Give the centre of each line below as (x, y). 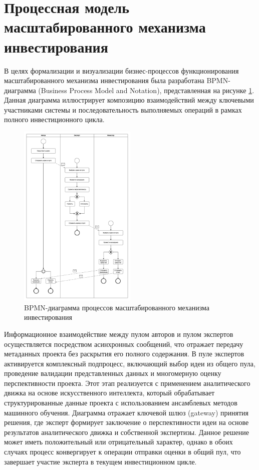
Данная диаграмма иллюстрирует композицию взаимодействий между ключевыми (129, 100)
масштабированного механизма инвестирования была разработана (104, 80)
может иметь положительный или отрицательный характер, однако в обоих (118, 442)
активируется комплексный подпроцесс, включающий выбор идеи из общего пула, (130, 363)
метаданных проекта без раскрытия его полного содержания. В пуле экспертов (124, 354)
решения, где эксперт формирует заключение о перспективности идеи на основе (126, 422)
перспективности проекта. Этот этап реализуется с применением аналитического (127, 383)
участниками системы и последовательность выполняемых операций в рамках (123, 109)
